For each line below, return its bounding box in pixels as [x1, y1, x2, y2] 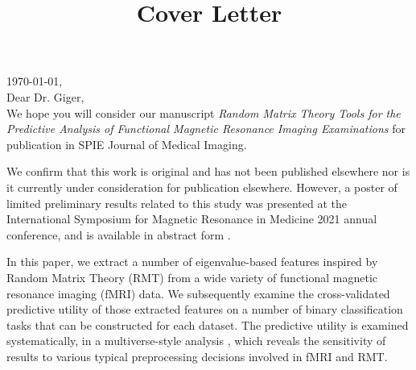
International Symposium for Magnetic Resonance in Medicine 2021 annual [6, 210, 377, 227]
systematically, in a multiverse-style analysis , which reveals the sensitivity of [6, 332, 386, 349]
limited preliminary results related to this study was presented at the [6, 194, 347, 211]
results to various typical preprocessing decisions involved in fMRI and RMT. [6, 347, 388, 364]
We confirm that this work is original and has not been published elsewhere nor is [6, 163, 410, 180]
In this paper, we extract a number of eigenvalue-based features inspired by [6, 253, 378, 270]
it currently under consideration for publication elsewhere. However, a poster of [6, 178, 397, 195]
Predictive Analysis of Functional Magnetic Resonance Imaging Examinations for [6, 120, 406, 137]
